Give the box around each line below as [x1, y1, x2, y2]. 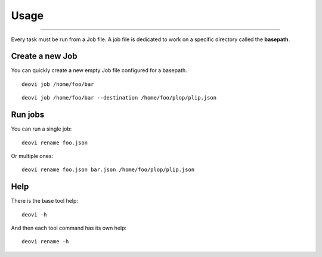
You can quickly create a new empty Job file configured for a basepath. [11, 67, 187, 74]
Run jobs [11, 110, 45, 120]
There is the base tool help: [11, 197, 79, 205]
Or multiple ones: [11, 152, 54, 159]
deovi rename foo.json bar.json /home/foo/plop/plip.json [21, 166, 195, 173]
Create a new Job [11, 51, 78, 61]
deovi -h [21, 211, 47, 218]
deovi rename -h [21, 239, 69, 245]
